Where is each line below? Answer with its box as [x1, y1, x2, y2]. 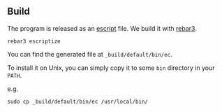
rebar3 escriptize [7, 38, 61, 45]
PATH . [7, 71, 22, 79]
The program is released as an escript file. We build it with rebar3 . [7, 24, 197, 32]
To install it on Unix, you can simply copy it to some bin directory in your [7, 63, 215, 72]
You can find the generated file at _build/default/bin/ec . [7, 50, 172, 58]
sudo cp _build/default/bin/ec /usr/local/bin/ [7, 98, 149, 105]
